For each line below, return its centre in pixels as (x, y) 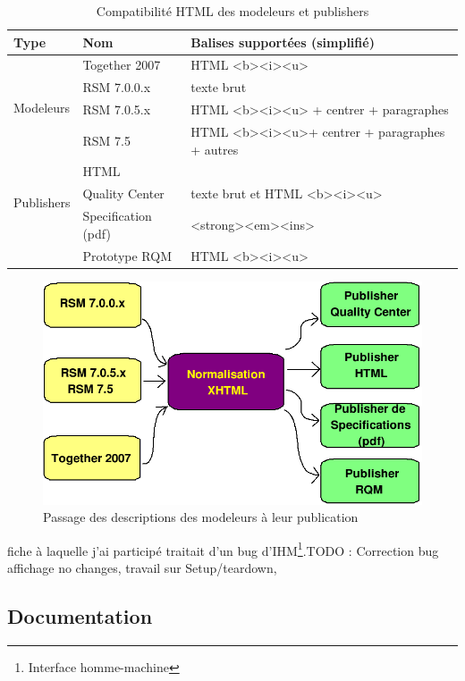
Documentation (80, 615)
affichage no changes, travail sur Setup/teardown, (142, 567)
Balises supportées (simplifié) (283, 42)
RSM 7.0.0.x (117, 87)
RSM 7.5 (106, 140)
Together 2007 (122, 65)
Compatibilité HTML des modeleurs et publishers (232, 11)
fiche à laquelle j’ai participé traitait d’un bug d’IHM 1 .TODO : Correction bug (223, 549)
